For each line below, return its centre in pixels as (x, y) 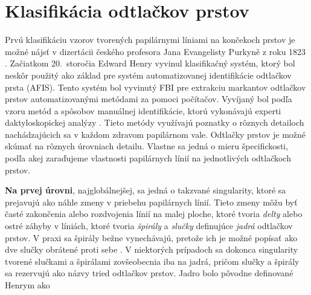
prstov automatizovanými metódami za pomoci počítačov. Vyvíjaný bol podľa (149, 99)
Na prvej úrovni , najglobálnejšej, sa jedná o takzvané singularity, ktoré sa (146, 190)
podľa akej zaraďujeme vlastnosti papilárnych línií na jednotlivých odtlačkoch (148, 158)
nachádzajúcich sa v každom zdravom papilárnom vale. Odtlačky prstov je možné (155, 134)
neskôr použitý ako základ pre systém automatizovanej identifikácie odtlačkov (148, 75)
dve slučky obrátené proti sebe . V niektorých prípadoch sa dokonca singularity (152, 249)
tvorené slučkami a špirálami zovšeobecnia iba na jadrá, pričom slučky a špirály (152, 261)
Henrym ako (27, 285)
